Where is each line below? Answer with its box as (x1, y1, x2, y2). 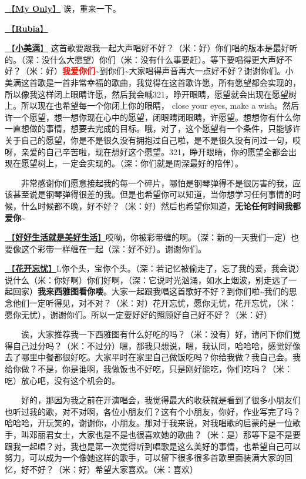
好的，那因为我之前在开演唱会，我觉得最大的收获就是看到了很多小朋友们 (21, 394, 301, 406)
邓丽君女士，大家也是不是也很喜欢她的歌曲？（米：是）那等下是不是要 (29, 428, 301, 440)
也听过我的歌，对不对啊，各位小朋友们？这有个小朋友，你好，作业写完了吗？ (5, 405, 301, 417)
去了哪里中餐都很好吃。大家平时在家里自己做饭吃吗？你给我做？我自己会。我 (5, 351, 301, 363)
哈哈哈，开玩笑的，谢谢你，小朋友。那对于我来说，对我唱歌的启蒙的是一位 (5, 417, 292, 429)
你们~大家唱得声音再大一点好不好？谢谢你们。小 (107, 65, 294, 77)
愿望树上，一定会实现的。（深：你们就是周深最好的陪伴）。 (21, 157, 243, 169)
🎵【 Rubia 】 (5, 22, 48, 34)
